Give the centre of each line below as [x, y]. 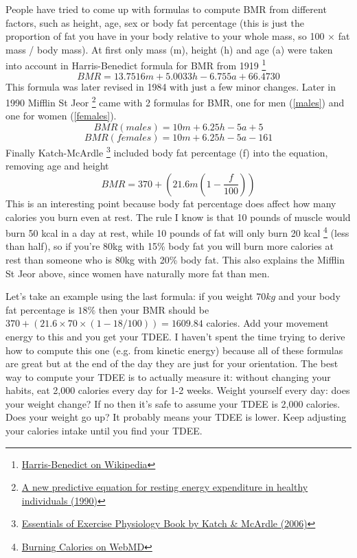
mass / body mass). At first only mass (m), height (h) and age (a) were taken [169, 49]
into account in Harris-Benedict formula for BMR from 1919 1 [136, 65]
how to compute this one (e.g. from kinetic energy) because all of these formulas [174, 350]
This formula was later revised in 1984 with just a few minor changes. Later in [171, 86]
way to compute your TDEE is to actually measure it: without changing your [168, 376]
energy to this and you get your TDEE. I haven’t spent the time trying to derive [175, 336]
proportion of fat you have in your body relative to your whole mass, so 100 [165, 36]
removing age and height [57, 166]
